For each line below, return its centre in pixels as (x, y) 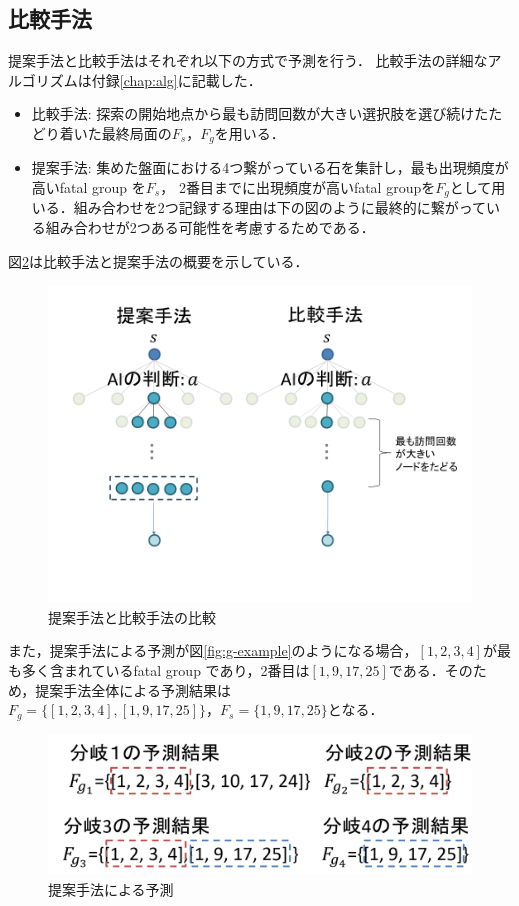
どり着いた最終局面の (101, 132)
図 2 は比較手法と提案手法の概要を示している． (158, 260)
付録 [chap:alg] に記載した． (176, 79)
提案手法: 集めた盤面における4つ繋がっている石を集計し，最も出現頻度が (270, 167)
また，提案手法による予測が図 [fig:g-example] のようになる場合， (213, 650)
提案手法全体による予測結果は (133, 689)
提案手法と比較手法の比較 (132, 616)
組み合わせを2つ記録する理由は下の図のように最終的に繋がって (280, 207)
